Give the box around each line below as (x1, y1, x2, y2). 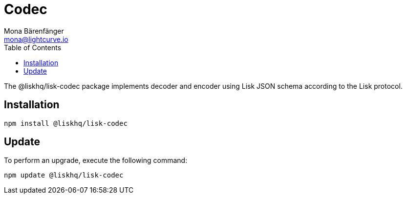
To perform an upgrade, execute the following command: (4, 156, 188, 165)
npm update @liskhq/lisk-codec (4, 171, 124, 179)
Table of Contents (4, 43, 62, 52)
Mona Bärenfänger (4, 26, 64, 35)
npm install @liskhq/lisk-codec (4, 119, 128, 127)
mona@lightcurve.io (4, 35, 68, 43)
